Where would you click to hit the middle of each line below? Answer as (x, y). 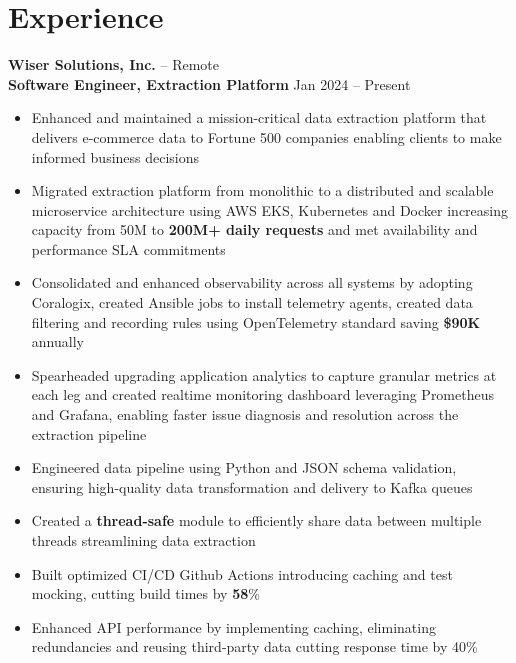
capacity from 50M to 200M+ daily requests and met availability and (254, 229)
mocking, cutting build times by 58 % (145, 593)
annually (57, 341)
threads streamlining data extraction (143, 540)
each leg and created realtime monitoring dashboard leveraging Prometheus (262, 394)
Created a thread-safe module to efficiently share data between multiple (256, 520)
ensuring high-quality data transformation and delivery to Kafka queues (252, 486)
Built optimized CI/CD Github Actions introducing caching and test (242, 573)
